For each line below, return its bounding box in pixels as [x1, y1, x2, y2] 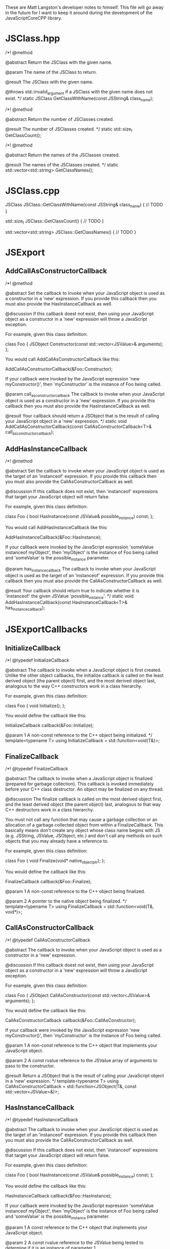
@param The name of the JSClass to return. [5, 69, 97, 75]
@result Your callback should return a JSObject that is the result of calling [5, 412, 159, 419]
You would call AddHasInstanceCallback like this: [5, 525, 108, 531]
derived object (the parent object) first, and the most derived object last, [5, 678, 156, 684]
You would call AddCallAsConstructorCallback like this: [5, 356, 120, 362]
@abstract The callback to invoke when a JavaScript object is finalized [5, 776, 153, 782]
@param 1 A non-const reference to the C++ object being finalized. [5, 888, 146, 894]
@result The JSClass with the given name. [5, 78, 94, 85]
